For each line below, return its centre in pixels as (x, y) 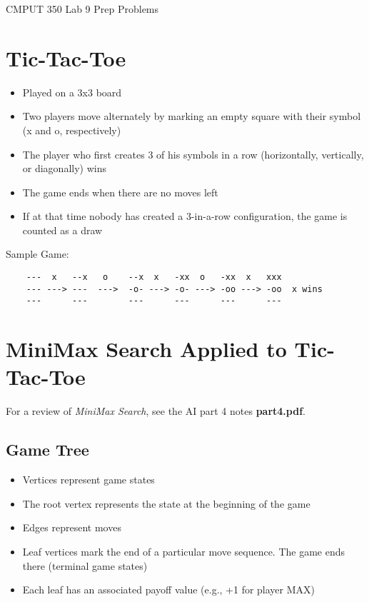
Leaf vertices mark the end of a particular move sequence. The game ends (184, 551)
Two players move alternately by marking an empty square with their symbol (192, 116)
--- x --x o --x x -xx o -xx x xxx (154, 277)
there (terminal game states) (85, 565)
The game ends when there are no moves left (120, 192)
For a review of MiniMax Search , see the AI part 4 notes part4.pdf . (156, 411)
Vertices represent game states (89, 480)
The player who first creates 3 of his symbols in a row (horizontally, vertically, (193, 154)
